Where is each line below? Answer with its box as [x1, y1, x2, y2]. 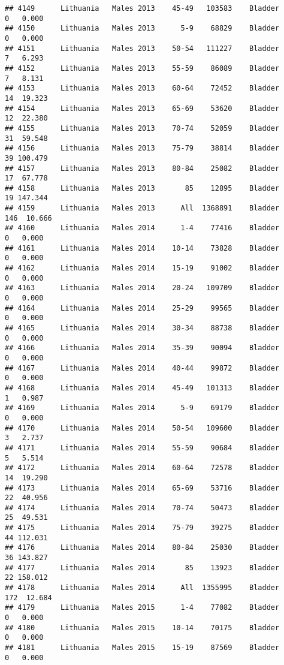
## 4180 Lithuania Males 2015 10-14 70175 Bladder [5, 623, 280, 632]
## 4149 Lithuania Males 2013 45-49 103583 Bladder [5, 4, 280, 13]
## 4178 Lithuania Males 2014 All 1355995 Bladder [5, 583, 280, 592]
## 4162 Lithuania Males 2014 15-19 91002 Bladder [5, 264, 280, 273]
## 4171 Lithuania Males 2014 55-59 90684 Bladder [5, 443, 280, 452]
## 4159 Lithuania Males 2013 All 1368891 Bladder [5, 204, 280, 213]
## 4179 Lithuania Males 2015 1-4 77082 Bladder [5, 603, 280, 612]
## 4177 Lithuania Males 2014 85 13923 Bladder [5, 563, 280, 572]
